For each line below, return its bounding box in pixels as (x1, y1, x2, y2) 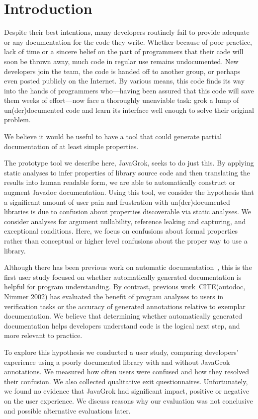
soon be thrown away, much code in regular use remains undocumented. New (4, 56, 239, 66)
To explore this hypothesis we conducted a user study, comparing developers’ (4, 346, 239, 357)
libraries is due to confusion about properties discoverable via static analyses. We (4, 206, 252, 217)
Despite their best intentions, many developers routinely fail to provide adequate (4, 27, 250, 37)
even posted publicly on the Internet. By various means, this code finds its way (4, 76, 245, 86)
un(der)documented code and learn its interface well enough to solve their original (4, 104, 254, 115)
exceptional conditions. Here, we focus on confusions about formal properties (4, 226, 238, 236)
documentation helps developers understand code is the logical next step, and (4, 320, 240, 331)
